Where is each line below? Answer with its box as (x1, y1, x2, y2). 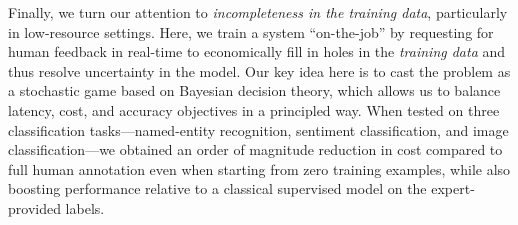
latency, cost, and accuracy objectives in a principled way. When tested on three (8, 99, 500, 120)
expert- (431, 178, 475, 199)
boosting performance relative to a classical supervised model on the (8, 178, 427, 199)
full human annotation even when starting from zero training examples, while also (8, 158, 511, 179)
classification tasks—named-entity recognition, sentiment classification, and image (8, 119, 509, 140)
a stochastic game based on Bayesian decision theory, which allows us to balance (8, 80, 501, 101)
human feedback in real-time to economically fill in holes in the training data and (8, 41, 506, 62)
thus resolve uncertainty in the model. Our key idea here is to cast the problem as (8, 60, 511, 81)
